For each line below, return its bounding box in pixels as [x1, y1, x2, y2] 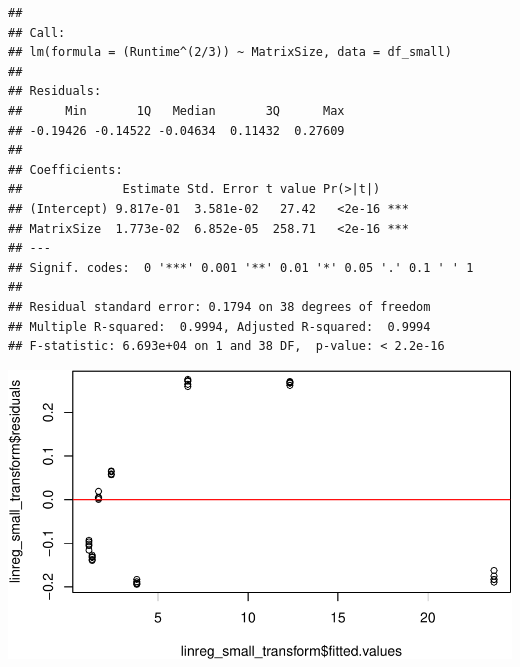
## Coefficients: [8, 162, 123, 177]
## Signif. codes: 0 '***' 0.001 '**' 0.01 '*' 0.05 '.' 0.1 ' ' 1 [8, 260, 474, 275]
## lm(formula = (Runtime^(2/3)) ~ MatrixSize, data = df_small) [8, 45, 452, 60]
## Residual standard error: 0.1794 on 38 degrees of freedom [8, 299, 431, 314]
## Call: [8, 25, 66, 40]
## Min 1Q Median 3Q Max [8, 103, 345, 118]
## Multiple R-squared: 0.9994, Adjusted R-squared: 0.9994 [8, 319, 431, 334]
